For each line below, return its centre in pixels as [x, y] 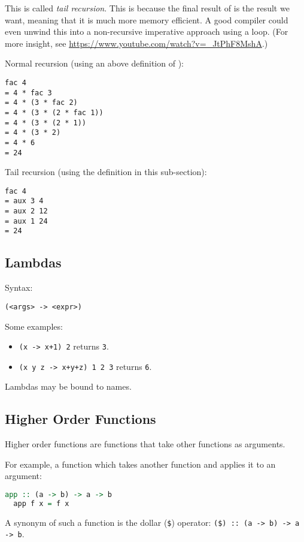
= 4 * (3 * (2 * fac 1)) [54, 112]
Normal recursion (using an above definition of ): [94, 63]
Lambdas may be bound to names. [68, 386]
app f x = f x [41, 503]
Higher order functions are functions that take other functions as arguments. [145, 444]
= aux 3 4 [24, 201]
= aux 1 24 [26, 221]
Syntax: [19, 287]
